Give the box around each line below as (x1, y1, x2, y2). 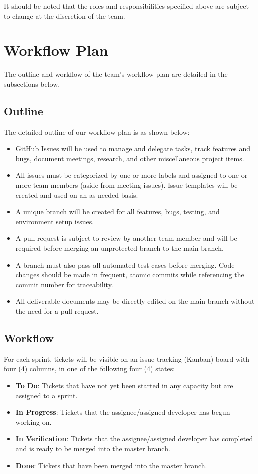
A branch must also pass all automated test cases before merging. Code (15, 259, 235, 270)
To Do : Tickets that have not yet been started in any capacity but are (15, 380, 233, 390)
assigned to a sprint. (15, 390, 78, 400)
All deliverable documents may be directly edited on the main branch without (15, 296, 255, 306)
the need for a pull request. (15, 306, 99, 316)
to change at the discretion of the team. (4, 10, 125, 21)
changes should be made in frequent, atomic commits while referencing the (15, 269, 244, 280)
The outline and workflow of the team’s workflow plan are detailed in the (4, 69, 228, 79)
